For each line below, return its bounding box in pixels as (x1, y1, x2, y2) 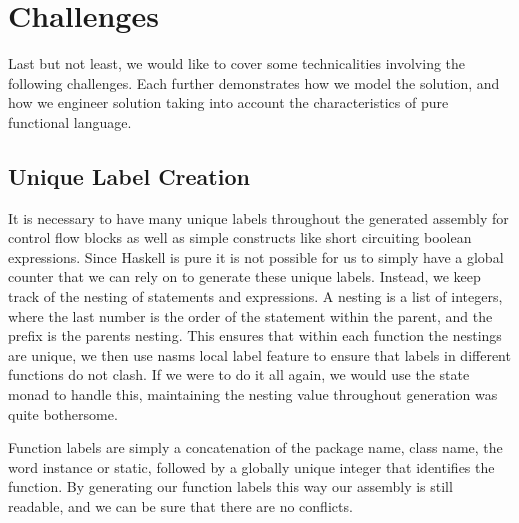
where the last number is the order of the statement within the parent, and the (8, 305, 493, 326)
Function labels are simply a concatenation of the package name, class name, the (8, 437, 503, 458)
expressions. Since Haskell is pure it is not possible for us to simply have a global (8, 246, 504, 267)
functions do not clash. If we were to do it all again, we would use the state (8, 364, 470, 385)
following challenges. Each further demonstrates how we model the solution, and (8, 72, 500, 93)
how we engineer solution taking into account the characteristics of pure (8, 92, 449, 113)
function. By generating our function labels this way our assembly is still (8, 476, 453, 497)
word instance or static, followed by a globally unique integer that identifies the (8, 456, 495, 477)
